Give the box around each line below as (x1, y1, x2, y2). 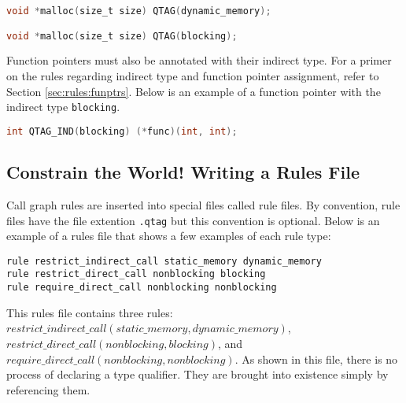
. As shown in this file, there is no (234, 350, 398, 367)
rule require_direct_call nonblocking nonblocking (6, 282, 277, 294)
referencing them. (6, 381, 90, 397)
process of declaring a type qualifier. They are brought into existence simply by (6, 366, 389, 383)
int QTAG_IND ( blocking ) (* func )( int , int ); (6, 125, 238, 137)
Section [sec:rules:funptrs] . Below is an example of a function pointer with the (6, 83, 381, 99)
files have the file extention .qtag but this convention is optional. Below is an (6, 212, 380, 228)
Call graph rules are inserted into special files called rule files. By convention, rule (6, 196, 400, 213)
